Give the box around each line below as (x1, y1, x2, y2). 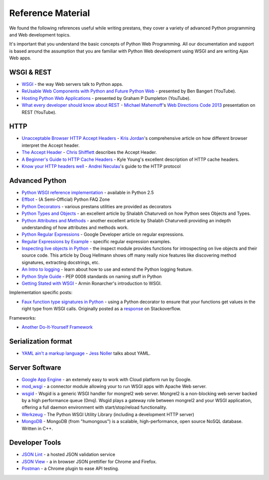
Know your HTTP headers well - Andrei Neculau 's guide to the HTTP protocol (21, 163, 181, 169)
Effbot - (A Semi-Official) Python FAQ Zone (21, 196, 110, 202)
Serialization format (9, 337, 72, 346)
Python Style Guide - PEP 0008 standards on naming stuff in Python (21, 273, 162, 279)
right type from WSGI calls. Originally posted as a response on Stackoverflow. (21, 306, 181, 312)
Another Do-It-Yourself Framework (21, 324, 93, 330)
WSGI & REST (9, 68, 52, 76)
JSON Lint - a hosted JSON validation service (21, 452, 116, 458)
